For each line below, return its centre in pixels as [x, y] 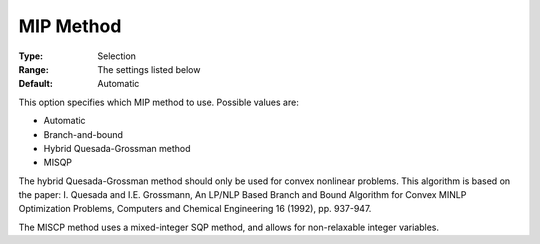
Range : [33, 69]
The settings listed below [149, 69]
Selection [117, 56]
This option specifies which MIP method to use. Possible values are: [158, 102]
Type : [31, 56]
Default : [36, 84]
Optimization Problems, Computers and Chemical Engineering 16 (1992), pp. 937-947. [195, 209]
